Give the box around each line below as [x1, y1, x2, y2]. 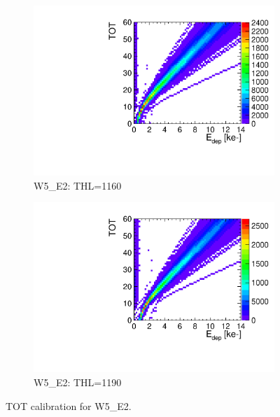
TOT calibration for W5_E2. [6, 398, 132, 413]
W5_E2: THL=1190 [34, 375, 122, 389]
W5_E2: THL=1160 [34, 178, 122, 192]
